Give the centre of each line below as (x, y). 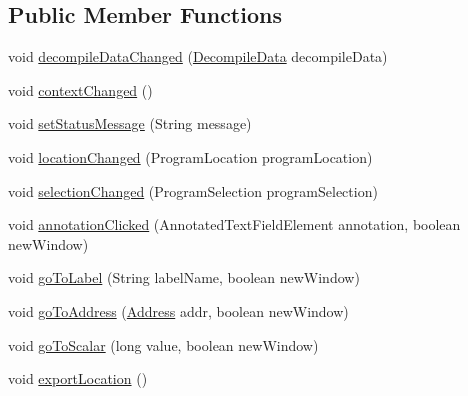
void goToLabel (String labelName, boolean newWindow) (184, 277)
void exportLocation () (78, 378)
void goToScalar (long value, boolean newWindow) (163, 344)
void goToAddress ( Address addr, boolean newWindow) (178, 310)
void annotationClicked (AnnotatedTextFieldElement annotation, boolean (234, 224)
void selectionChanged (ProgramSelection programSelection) (193, 190)
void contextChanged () (80, 89)
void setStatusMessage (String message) (130, 123)
